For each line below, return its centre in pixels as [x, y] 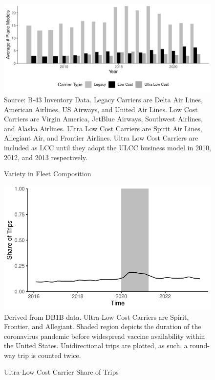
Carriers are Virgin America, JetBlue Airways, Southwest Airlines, [103, 119]
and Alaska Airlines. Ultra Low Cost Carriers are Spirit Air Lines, [103, 128]
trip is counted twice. [49, 355]
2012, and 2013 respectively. [46, 157]
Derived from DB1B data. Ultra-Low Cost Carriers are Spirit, [97, 317]
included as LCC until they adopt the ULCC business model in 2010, [107, 147]
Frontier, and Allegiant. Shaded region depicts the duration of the [103, 326]
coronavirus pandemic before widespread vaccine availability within [105, 336]
